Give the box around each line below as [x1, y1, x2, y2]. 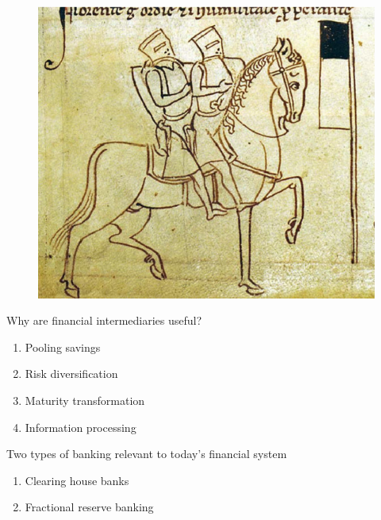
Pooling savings [25, 338, 101, 355]
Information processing [25, 418, 137, 435]
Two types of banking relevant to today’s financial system [6, 445, 287, 462]
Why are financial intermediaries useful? [6, 312, 202, 329]
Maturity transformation [25, 392, 145, 409]
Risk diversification [25, 365, 118, 382]
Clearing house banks [25, 472, 129, 488]
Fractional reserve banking [25, 499, 154, 515]
